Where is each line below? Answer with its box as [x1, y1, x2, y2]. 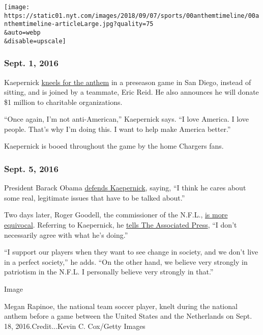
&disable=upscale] [4, 37, 66, 45]
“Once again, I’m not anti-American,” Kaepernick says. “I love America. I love [4, 114, 249, 124]
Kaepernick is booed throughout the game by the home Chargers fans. [4, 141, 224, 151]
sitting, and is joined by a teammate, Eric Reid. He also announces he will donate [4, 87, 259, 97]
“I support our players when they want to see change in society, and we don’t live [4, 246, 258, 257]
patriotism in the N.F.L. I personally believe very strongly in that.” [4, 266, 214, 277]
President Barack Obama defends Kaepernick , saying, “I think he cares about [4, 182, 246, 193]
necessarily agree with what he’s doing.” [4, 229, 128, 240]
